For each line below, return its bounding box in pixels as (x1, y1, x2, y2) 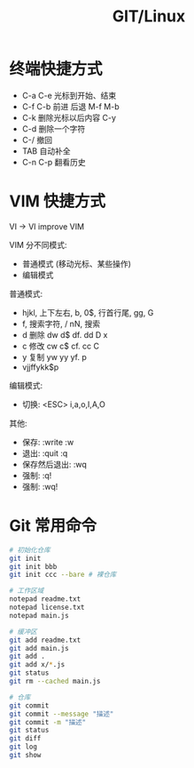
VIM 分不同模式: (9, 239, 68, 250)
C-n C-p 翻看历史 (21, 156, 86, 167)
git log (9, 742, 38, 752)
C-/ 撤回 (21, 134, 53, 145)
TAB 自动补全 (21, 145, 71, 156)
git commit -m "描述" (9, 717, 87, 726)
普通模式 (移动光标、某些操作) (21, 258, 131, 268)
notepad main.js (9, 611, 69, 620)
